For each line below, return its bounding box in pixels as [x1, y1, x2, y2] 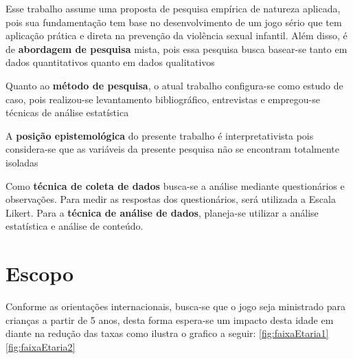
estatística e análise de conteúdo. [5, 219, 144, 233]
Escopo [5, 259, 74, 287]
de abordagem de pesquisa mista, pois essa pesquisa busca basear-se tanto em [5, 41, 348, 56]
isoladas [5, 155, 38, 169]
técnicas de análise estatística [5, 105, 129, 120]
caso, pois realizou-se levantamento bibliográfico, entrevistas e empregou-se [5, 91, 320, 106]
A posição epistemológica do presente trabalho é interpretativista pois [5, 128, 314, 142]
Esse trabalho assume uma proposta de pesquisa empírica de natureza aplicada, [5, 1, 341, 15]
